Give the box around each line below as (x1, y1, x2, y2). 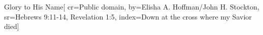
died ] (4, 21, 19, 31)
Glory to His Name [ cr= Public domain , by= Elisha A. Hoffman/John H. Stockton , (4, 1, 259, 11)
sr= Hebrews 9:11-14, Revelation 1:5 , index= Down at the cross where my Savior (4, 11, 252, 21)
